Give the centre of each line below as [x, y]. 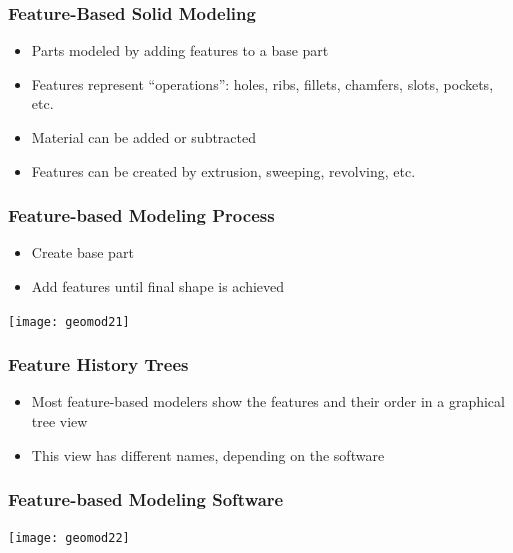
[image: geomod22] [69, 538]
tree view [59, 421]
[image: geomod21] [69, 321]
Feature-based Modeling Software [146, 499]
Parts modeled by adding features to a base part [180, 50]
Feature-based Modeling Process [141, 215]
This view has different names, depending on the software [208, 454]
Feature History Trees [98, 364]
